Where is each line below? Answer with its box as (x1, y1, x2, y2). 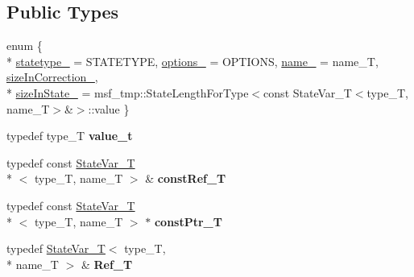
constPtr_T (154, 213, 222, 229)
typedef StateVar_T (6, 240, 106, 257)
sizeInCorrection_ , (6, 68, 98, 85)
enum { (6, 37, 43, 54)
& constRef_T (145, 170, 226, 187)
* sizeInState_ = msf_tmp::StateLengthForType (6, 84, 249, 101)
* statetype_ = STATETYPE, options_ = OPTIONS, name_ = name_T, (6, 52, 379, 69)
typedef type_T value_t (6, 127, 133, 144)
